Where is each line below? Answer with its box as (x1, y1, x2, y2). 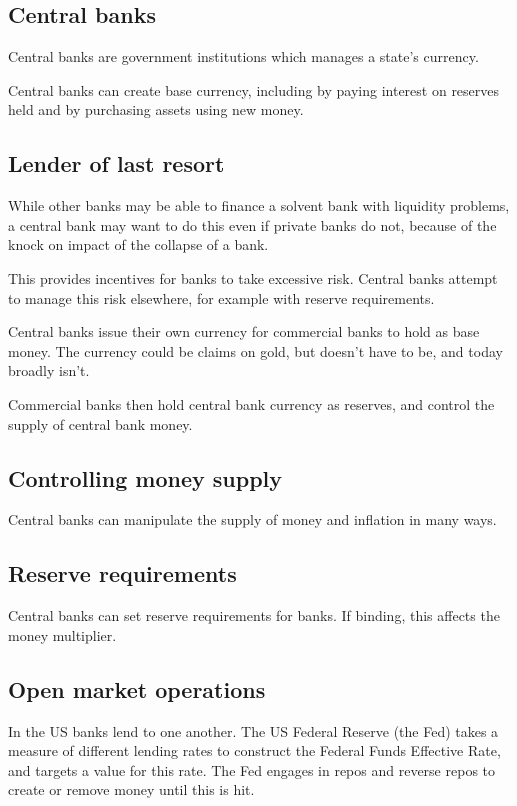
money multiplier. (8, 624, 117, 645)
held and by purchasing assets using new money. (8, 99, 304, 120)
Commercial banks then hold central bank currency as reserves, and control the (8, 393, 495, 414)
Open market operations (8, 673, 266, 704)
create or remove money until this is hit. (8, 779, 255, 800)
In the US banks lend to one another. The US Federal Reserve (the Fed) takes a (8, 720, 499, 741)
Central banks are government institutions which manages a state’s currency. (8, 46, 479, 67)
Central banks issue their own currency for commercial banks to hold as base (8, 321, 480, 342)
